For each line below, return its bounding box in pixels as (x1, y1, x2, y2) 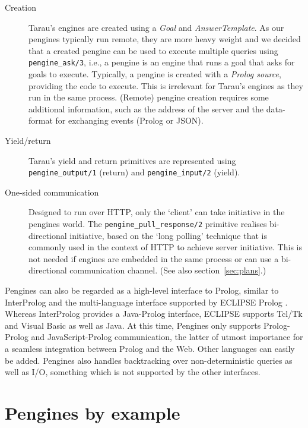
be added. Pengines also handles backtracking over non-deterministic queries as (5, 354, 293, 366)
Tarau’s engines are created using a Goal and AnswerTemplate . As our (28, 21, 284, 33)
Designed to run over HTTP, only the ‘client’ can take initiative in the (28, 206, 285, 218)
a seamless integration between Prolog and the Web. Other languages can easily (5, 342, 295, 355)
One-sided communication (5, 185, 99, 198)
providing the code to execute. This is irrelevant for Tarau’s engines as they (28, 79, 303, 92)
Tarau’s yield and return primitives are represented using (28, 154, 236, 166)
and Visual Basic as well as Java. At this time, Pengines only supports (5, 319, 261, 331)
